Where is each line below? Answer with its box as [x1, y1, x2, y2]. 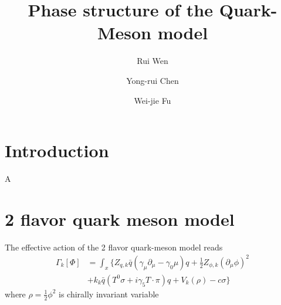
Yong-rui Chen [126, 74, 179, 86]
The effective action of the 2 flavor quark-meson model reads [5, 240, 223, 253]
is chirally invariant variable [59, 287, 159, 300]
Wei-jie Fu [134, 94, 171, 106]
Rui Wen [137, 55, 168, 67]
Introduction [5, 138, 109, 162]
